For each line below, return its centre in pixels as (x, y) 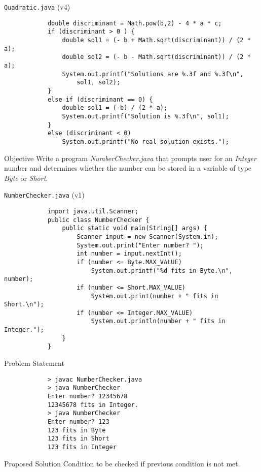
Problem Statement (34, 363)
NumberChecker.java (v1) (44, 195)
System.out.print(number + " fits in (155, 296)
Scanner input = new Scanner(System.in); (147, 237)
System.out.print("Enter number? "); (140, 245)
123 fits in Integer (82, 447)
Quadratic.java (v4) (37, 7)
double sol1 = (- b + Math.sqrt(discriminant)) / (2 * (156, 40)
